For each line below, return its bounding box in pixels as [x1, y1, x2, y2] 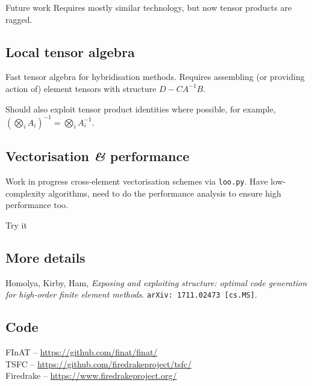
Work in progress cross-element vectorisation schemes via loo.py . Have [5, 174, 268, 187]
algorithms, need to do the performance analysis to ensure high [48, 186, 281, 199]
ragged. [5, 13, 33, 25]
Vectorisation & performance [5, 147, 190, 165]
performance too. [5, 198, 68, 211]
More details [5, 248, 86, 266]
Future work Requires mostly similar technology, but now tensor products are [5, 1, 292, 13]
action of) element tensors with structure [5, 82, 157, 94]
